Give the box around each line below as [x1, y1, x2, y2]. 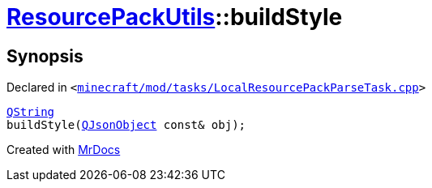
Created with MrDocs [6, 143, 121, 157]
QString [6, 105, 55, 119]
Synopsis [6, 45, 83, 66]
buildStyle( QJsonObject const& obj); [6, 118, 246, 132]
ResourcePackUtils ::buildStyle [6, 3, 343, 31]
